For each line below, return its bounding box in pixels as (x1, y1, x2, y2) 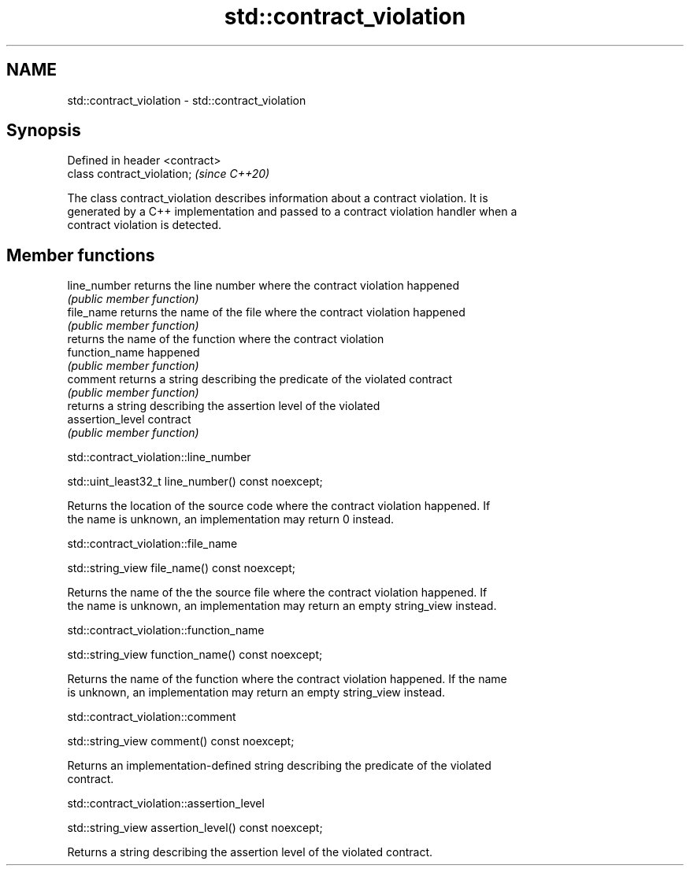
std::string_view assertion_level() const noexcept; (67, 821, 323, 835)
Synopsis (6, 120, 81, 141)
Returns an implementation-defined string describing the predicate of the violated (67, 759, 492, 773)
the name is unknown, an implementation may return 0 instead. (67, 512, 395, 527)
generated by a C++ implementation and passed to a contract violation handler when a (67, 205, 517, 219)
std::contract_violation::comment (67, 710, 236, 724)
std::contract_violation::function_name (67, 623, 265, 637)
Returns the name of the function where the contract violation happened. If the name (67, 672, 507, 686)
